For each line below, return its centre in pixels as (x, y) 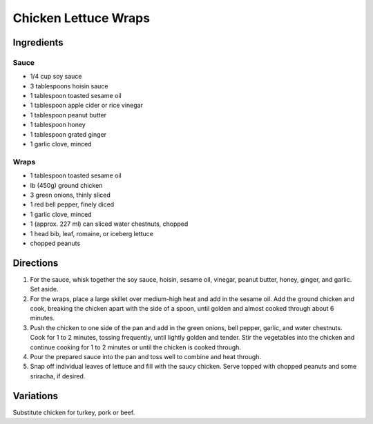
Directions (36, 263)
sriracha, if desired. (58, 376)
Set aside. (44, 289)
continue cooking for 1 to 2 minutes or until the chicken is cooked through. (136, 347)
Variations (36, 396)
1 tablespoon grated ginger (68, 134)
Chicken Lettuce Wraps (82, 18)
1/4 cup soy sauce (56, 77)
